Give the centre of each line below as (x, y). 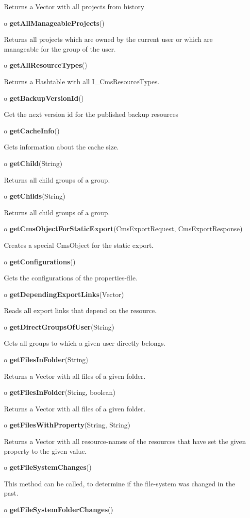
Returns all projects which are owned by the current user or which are (108, 39)
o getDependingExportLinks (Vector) (64, 294)
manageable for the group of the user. (60, 48)
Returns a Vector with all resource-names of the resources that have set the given (125, 441)
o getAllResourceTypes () (46, 65)
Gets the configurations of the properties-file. (71, 278)
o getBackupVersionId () (44, 98)
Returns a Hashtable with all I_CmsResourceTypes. (82, 81)
